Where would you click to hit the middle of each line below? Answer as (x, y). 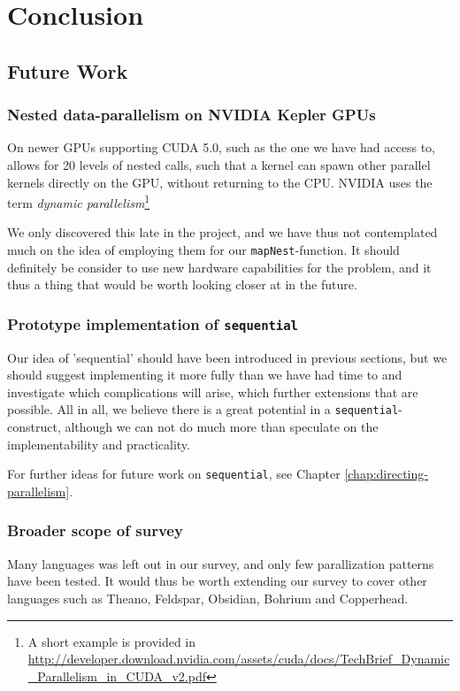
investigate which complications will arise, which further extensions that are (213, 392)
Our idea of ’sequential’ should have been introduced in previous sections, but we (227, 357)
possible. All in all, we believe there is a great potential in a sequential (203, 409)
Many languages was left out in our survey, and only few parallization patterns (221, 563)
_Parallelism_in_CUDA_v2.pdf (117, 676)
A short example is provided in (112, 641)
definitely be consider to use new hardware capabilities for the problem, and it (219, 267)
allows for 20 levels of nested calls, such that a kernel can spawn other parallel (219, 164)
